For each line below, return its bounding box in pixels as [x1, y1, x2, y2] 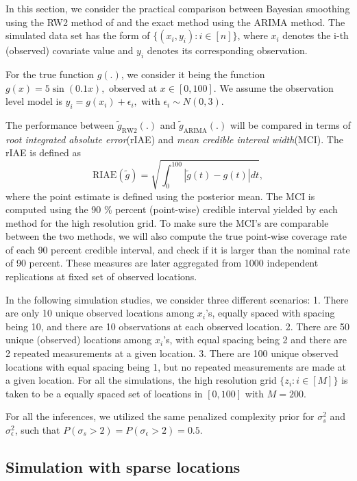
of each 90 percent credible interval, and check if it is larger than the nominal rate [5, 242, 350, 256]
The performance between [5, 117, 114, 132]
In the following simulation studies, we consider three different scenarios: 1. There [5, 292, 349, 306]
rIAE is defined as [5, 145, 82, 160]
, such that [14, 423, 60, 436]
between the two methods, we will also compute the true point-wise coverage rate [5, 229, 347, 243]
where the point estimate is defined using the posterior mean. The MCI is [5, 188, 315, 203]
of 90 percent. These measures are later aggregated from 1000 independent [5, 256, 319, 270]
